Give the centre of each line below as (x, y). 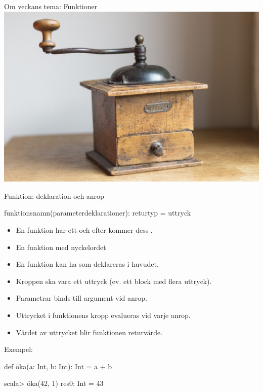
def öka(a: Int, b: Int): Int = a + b (58, 366)
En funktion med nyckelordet (61, 247)
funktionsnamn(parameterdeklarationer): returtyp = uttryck (98, 213)
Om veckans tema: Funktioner (51, 6)
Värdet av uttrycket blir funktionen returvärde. (89, 332)
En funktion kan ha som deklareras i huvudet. (87, 264)
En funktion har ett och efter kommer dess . (84, 230)
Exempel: (18, 349)
